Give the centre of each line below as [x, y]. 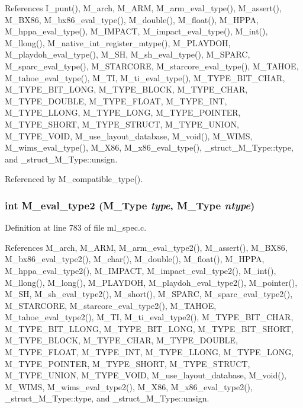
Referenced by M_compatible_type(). [74, 179]
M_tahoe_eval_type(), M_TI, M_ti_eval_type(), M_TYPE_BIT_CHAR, [145, 77]
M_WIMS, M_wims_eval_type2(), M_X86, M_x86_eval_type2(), [129, 386]
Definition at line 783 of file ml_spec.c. [76, 227]
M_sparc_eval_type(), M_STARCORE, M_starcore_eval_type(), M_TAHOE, [152, 66]
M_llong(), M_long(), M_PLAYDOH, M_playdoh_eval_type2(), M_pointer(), [151, 282]
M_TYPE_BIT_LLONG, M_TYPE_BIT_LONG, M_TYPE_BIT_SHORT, [149, 328]
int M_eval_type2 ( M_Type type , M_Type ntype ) [130, 205]
